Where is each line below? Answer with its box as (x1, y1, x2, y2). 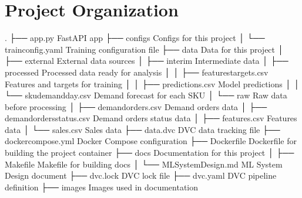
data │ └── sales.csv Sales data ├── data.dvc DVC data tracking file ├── (5, 123, 280, 135)
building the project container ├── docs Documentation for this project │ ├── (5, 146, 294, 159)
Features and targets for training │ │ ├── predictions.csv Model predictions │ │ (5, 77, 300, 90)
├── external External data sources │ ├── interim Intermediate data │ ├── (5, 54, 288, 67)
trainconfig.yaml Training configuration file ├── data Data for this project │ (5, 43, 284, 55)
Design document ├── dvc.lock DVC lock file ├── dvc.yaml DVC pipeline (5, 169, 277, 182)
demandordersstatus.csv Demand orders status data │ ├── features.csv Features (5, 112, 297, 124)
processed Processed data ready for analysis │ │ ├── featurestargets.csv (5, 66, 269, 78)
